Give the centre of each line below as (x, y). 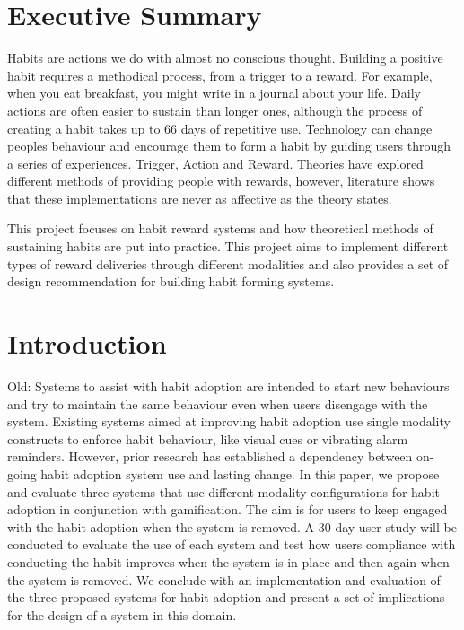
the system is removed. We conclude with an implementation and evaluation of (224, 579)
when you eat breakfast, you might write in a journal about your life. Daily (214, 93)
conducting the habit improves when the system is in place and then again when (228, 561)
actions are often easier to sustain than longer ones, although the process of (215, 110)
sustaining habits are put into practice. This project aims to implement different (228, 246)
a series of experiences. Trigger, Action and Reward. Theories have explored (215, 163)
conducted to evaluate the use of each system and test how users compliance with (232, 544)
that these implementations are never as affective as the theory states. (200, 198)
